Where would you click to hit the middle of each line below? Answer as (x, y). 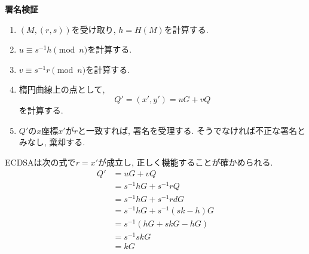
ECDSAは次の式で (40, 162)
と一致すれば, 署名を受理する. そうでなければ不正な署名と (192, 130)
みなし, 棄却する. (52, 142)
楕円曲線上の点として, (62, 89)
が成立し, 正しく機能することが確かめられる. (185, 162)
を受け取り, (94, 29)
